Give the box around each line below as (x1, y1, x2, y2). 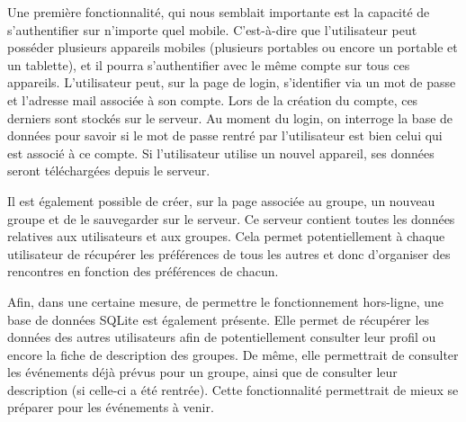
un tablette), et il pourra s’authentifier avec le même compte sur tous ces (7, 55, 410, 74)
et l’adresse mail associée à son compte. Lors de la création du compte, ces (7, 90, 418, 109)
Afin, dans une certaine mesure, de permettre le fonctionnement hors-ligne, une (7, 292, 444, 310)
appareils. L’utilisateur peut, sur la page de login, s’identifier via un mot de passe (7, 73, 456, 92)
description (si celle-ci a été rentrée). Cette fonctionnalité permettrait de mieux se (7, 380, 459, 399)
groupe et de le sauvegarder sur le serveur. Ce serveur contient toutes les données (7, 209, 455, 228)
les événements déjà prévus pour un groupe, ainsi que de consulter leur (7, 363, 398, 382)
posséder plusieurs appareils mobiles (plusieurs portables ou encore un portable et (7, 38, 458, 57)
